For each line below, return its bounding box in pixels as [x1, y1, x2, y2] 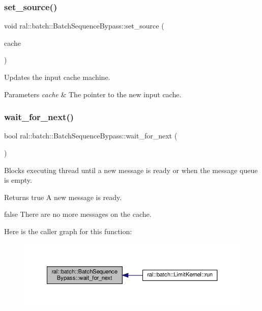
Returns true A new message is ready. [4, 191, 122, 202]
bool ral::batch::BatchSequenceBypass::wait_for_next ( [4, 130, 178, 141]
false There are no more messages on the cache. [4, 209, 152, 219]
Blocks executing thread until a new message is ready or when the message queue [4, 164, 258, 175]
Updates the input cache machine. [4, 72, 110, 82]
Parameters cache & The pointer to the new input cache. [4, 89, 182, 99]
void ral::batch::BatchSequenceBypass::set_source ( [4, 20, 164, 31]
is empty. [4, 175, 32, 185]
